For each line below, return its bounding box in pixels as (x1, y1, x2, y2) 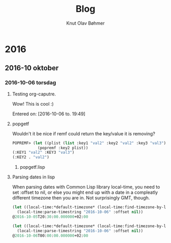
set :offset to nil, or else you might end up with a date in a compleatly (12, 189, 158, 195)
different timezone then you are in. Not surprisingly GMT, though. (12, 195, 150, 201)
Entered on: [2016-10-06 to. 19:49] (12, 111, 85, 117)
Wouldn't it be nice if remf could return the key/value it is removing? (12, 130, 156, 136)
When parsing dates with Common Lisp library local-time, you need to (12, 184, 160, 190)
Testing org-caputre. (12, 91, 56, 97)
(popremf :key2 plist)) (37, 145, 89, 150)
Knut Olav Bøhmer (66, 20, 105, 26)
